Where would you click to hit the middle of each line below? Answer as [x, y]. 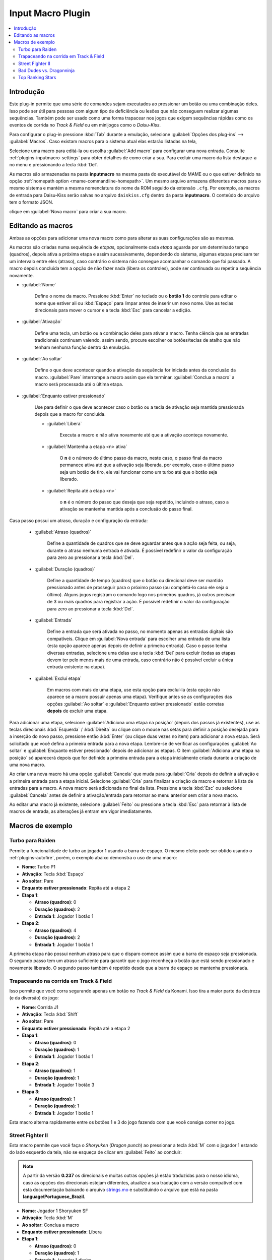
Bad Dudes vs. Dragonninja [47, 70]
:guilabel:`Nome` [39, 284]
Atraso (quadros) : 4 [55, 930]
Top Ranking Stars [37, 78]
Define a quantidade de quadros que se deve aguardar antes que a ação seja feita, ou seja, [142, 543]
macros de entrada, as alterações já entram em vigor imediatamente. [81, 811]
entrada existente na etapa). [76, 667]
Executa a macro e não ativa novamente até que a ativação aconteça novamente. [144, 435]
